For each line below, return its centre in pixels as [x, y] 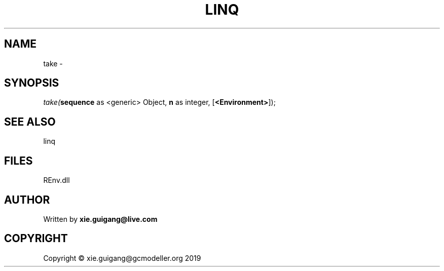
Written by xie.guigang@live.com [100, 219]
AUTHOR [27, 200]
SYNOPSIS [32, 83]
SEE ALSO [30, 122]
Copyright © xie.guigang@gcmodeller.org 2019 [122, 258]
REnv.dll [57, 180]
